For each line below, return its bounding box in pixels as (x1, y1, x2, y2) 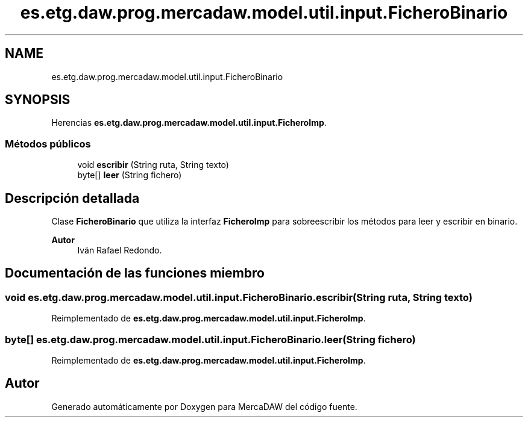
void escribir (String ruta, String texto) (77, 160, 229, 170)
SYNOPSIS (5, 92, 71, 108)
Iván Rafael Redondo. (77, 245, 162, 256)
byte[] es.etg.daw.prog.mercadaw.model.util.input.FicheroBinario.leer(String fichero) (5, 333, 416, 346)
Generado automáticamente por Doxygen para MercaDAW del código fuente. (51, 401, 357, 412)
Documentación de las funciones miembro (5, 265, 265, 281)
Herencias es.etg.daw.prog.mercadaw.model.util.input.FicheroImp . (51, 117, 327, 128)
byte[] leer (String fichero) (77, 170, 182, 181)
